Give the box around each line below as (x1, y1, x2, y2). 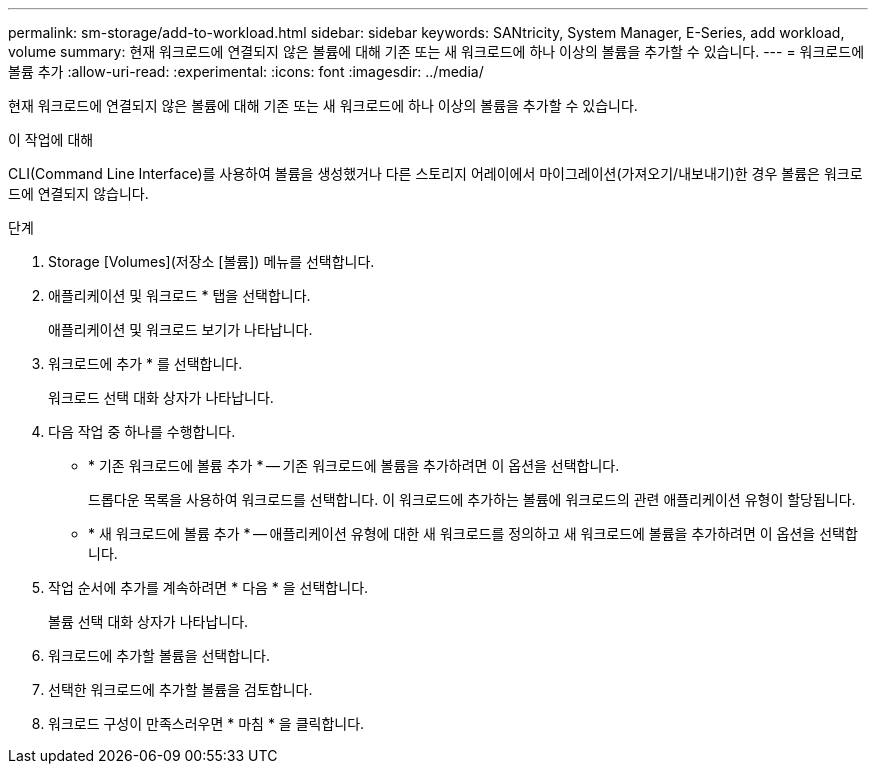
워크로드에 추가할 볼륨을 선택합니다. (48, 647, 270, 664)
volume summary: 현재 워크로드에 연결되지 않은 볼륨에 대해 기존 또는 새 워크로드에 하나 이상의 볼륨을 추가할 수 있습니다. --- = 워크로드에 (8, 43, 865, 60)
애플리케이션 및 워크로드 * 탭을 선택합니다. (48, 287, 311, 304)
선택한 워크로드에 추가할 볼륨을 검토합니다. (48, 681, 313, 698)
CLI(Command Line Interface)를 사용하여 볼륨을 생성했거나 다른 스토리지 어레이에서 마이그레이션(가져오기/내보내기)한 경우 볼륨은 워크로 (8, 165, 863, 182)
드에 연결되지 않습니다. (8, 185, 149, 202)
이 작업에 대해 (8, 131, 94, 148)
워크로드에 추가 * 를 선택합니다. (48, 355, 243, 372)
